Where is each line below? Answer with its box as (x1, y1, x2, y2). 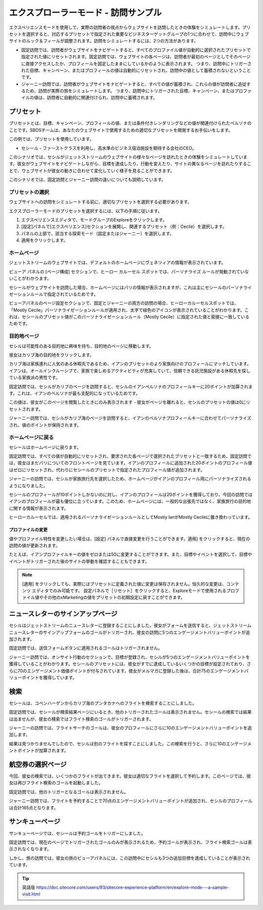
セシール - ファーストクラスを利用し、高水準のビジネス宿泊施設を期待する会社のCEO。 (21, 145, 197, 151)
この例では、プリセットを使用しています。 (9, 136, 94, 142)
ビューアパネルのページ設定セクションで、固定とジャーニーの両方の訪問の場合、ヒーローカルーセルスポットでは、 (9, 300, 239, 306)
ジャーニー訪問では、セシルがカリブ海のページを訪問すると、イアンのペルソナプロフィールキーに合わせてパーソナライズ (9, 415, 252, 421)
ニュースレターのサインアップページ (9, 610, 118, 618)
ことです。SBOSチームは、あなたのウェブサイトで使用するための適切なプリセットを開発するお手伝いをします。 (9, 127, 233, 133)
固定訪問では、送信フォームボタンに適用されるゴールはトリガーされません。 (9, 645, 163, 651)
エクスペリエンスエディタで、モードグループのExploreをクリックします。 (21, 217, 168, 223)
